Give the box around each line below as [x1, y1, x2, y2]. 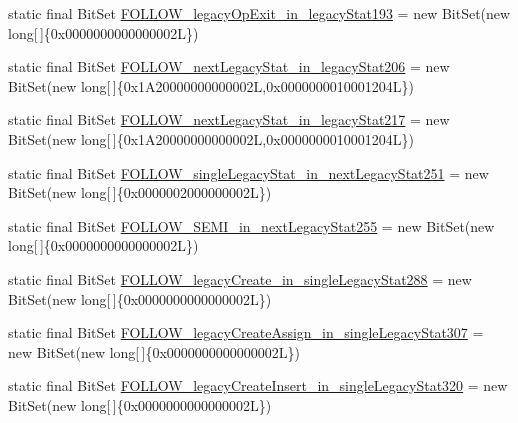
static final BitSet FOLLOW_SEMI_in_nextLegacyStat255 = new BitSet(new [8, 215, 495, 236]
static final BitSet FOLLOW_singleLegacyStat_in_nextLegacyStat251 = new [8, 162, 489, 183]
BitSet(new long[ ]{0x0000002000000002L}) [8, 182, 272, 203]
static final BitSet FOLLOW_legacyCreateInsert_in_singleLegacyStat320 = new [8, 375, 508, 396]
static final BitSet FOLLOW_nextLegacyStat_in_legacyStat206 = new [8, 56, 450, 77]
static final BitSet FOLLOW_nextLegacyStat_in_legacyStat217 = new [8, 109, 450, 130]
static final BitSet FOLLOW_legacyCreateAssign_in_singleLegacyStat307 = [8, 322, 484, 343]
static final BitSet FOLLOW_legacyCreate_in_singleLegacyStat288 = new [8, 268, 472, 289]
